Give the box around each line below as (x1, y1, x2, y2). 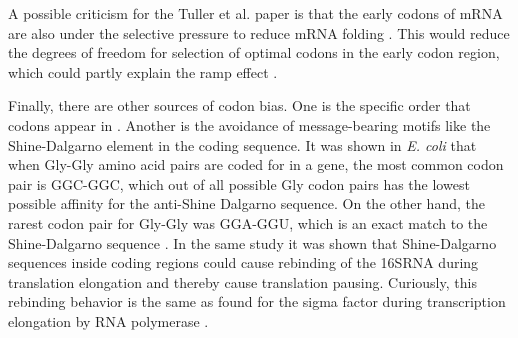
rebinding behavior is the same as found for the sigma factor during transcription (8, 291, 506, 312)
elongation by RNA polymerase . (8, 310, 209, 331)
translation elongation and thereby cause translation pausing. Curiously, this (8, 271, 477, 292)
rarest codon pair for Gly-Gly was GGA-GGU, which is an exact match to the (8, 212, 488, 233)
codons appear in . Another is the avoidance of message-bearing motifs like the (8, 114, 491, 135)
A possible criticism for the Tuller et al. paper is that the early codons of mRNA (8, 3, 503, 23)
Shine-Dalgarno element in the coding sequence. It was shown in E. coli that (8, 134, 477, 155)
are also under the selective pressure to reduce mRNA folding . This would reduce (8, 22, 510, 43)
